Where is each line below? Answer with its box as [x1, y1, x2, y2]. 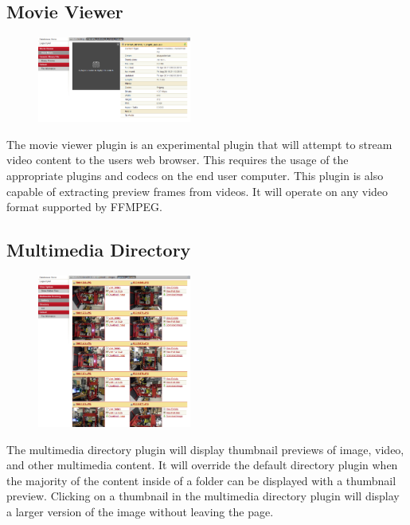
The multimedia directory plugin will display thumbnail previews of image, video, [6, 441, 404, 457]
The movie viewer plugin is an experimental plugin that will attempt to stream [6, 135, 392, 152]
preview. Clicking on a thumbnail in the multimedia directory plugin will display [6, 488, 400, 504]
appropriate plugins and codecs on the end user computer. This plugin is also [6, 167, 384, 183]
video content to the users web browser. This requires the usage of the [6, 151, 349, 168]
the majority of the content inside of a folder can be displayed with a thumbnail [6, 472, 396, 488]
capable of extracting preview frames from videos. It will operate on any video [6, 182, 389, 199]
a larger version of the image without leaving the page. [6, 503, 274, 520]
